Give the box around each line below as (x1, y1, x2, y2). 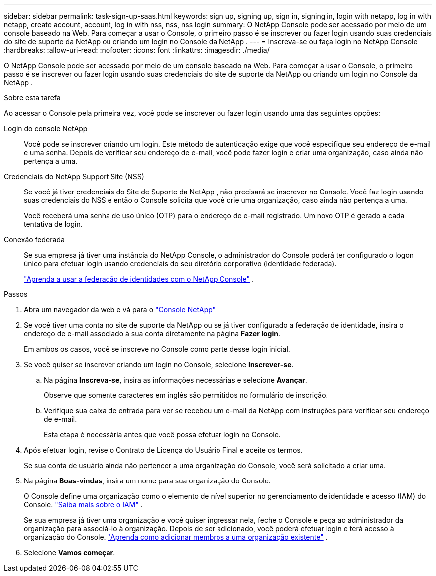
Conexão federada (4, 235, 65, 244)
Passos (4, 290, 28, 298)
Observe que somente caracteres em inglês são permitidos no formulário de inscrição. (44, 391, 328, 399)
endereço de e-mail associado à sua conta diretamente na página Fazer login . (24, 329, 280, 338)
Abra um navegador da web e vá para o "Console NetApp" (24, 305, 216, 314)
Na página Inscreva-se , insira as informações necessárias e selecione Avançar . (44, 376, 307, 384)
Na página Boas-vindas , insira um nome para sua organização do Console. (24, 477, 271, 485)
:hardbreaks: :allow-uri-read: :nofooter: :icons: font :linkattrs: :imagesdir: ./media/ (4, 46, 270, 54)
